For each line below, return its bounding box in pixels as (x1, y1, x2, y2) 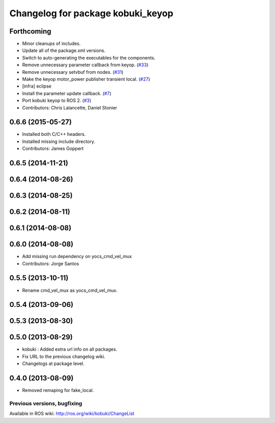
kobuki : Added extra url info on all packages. (22, 346, 117, 352)
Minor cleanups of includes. (22, 41, 81, 47)
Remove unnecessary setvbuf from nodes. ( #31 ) (22, 69, 124, 75)
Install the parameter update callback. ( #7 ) (22, 90, 112, 96)
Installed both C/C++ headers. (22, 131, 86, 137)
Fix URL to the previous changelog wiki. (22, 353, 105, 359)
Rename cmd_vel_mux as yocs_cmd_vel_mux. (22, 287, 118, 293)
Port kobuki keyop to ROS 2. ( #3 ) (22, 97, 92, 104)
